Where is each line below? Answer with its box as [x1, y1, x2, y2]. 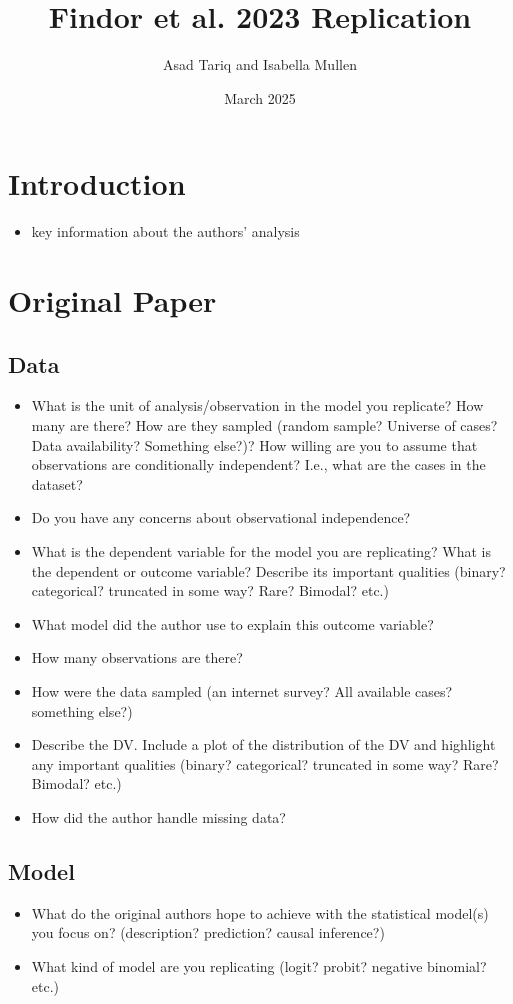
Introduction [8, 163, 186, 204]
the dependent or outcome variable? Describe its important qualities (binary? [31, 560, 506, 581]
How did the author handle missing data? [31, 806, 286, 827]
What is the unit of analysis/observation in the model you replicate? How [31, 395, 484, 416]
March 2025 [224, 87, 296, 108]
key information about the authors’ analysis [31, 221, 300, 242]
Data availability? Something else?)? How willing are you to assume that [31, 434, 478, 455]
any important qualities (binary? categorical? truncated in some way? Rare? [31, 753, 499, 774]
